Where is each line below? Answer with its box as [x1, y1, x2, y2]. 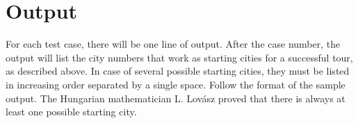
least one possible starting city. [6, 104, 137, 119]
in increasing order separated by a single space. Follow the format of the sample [6, 77, 345, 91]
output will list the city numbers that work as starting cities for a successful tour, [6, 50, 353, 64]
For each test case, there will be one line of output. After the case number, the [6, 37, 341, 51]
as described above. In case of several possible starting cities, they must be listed [6, 64, 350, 78]
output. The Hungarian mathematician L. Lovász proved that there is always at [6, 91, 345, 105]
